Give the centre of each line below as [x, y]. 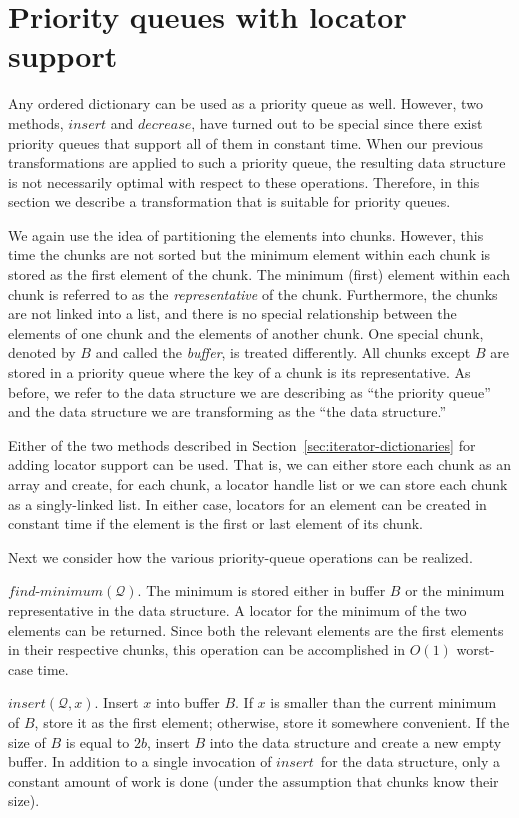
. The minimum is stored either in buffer [261, 590]
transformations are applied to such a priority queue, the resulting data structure [257, 162]
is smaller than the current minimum [383, 702]
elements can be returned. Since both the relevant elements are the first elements [256, 629]
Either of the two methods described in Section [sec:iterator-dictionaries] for [242, 444]
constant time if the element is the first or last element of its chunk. [215, 523]
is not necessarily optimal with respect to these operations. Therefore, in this [244, 181]
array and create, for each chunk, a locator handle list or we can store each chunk [258, 484]
